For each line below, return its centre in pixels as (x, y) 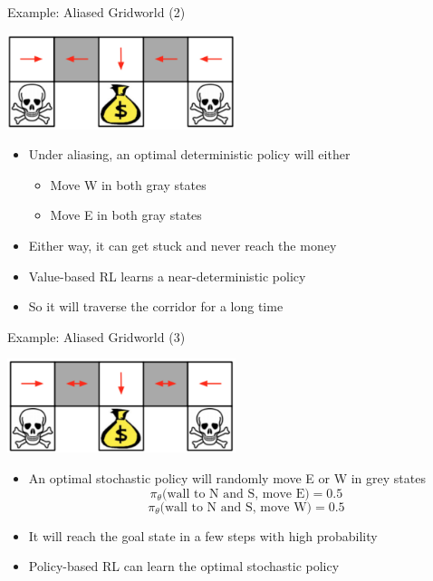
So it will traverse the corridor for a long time (156, 306)
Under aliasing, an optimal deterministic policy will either (189, 154)
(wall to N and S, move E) (236, 494)
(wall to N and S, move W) (236, 507)
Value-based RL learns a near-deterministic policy (167, 276)
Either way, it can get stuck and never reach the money (183, 245)
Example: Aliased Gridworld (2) (96, 12)
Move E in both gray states (126, 215)
